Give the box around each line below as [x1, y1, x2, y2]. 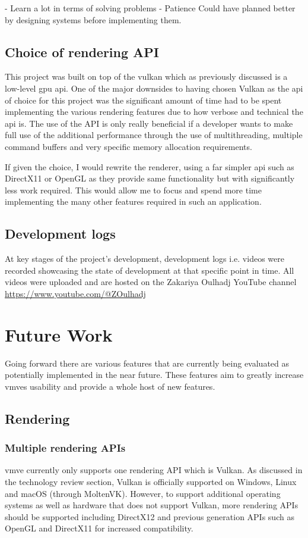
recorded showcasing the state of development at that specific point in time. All [5, 264, 294, 276]
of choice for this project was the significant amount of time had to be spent [5, 93, 282, 106]
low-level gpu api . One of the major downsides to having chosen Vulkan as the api [5, 82, 303, 94]
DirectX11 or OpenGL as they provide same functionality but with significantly [5, 172, 295, 184]
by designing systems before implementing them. [5, 13, 182, 26]
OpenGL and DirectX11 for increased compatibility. [5, 522, 193, 534]
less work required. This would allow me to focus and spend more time [5, 183, 262, 196]
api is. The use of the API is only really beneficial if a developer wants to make [5, 117, 293, 129]
